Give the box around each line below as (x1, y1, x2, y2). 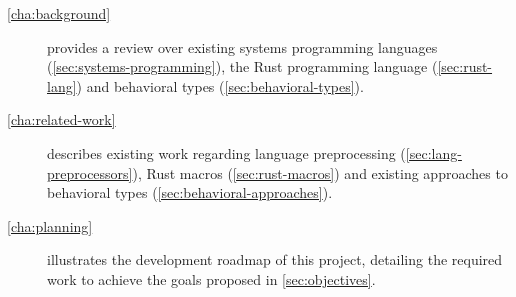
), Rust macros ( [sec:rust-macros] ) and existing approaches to (132, 162, 508, 183)
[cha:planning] (7, 215, 93, 236)
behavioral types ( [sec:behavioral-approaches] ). (47, 182, 333, 203)
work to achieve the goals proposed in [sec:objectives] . (47, 268, 376, 289)
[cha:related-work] (7, 109, 116, 130)
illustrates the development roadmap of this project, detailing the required (47, 249, 503, 270)
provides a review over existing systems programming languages (47, 36, 438, 57)
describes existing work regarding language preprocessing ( (47, 142, 406, 163)
